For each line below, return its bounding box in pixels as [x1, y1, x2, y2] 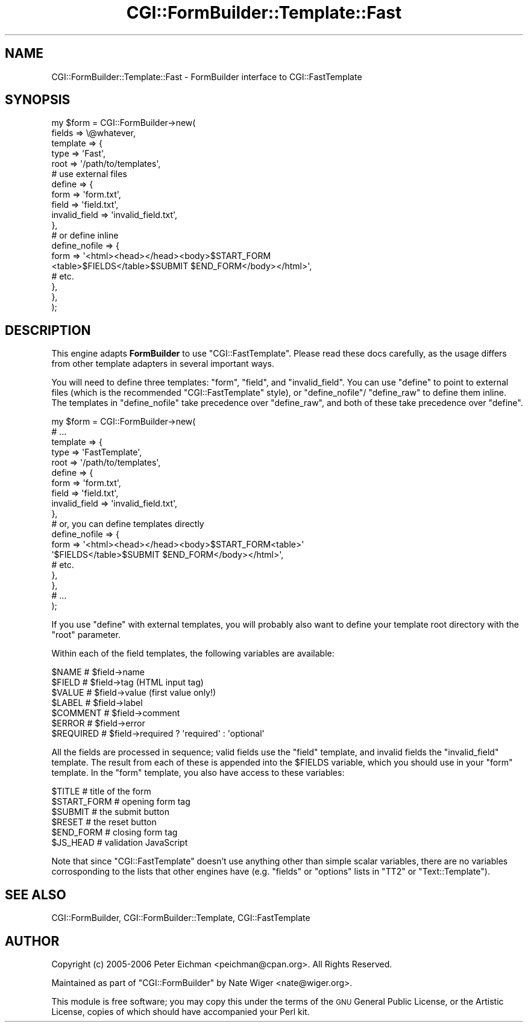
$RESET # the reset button [51, 817, 157, 828]
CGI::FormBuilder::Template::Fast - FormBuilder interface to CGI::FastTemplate [51, 71, 362, 82]
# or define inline [51, 230, 119, 241]
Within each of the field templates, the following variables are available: [51, 648, 335, 659]
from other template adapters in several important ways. [51, 358, 275, 369]
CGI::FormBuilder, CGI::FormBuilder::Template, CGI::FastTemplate [51, 913, 310, 923]
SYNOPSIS [5, 92, 71, 108]
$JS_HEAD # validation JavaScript [51, 837, 188, 848]
